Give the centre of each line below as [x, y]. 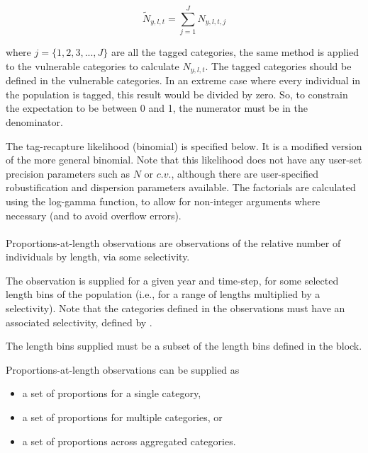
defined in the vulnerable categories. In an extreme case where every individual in [183, 80]
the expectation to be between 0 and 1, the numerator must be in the [157, 108]
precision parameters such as [68, 173]
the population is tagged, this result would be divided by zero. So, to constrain [177, 94]
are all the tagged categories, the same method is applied [235, 52]
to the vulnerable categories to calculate [93, 65]
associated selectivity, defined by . [79, 322]
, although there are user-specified [245, 173]
